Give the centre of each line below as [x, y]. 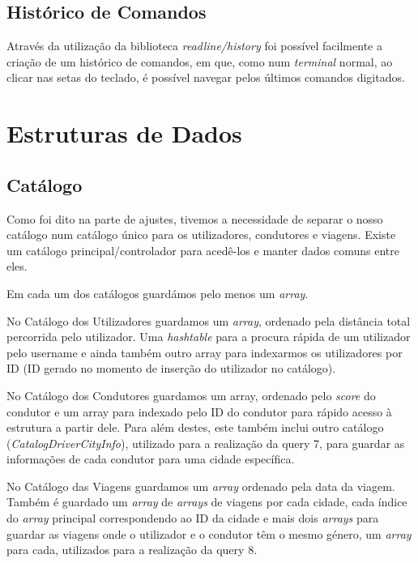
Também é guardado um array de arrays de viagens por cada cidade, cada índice [207, 502]
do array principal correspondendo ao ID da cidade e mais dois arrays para [193, 518]
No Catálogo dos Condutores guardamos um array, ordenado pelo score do [191, 395]
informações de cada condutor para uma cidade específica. [151, 459]
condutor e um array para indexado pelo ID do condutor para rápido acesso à [199, 411]
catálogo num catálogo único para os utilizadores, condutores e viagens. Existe [201, 235]
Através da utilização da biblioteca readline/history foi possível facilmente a [194, 46]
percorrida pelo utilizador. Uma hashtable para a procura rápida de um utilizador [209, 337]
